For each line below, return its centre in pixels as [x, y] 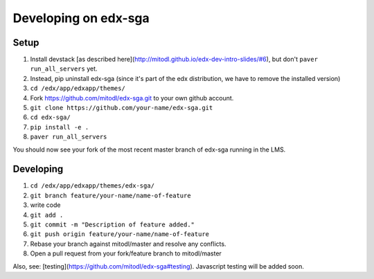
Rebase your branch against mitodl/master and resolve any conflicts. [128, 244]
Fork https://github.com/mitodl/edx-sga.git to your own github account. [132, 98]
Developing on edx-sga [81, 18]
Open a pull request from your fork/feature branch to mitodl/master [126, 253]
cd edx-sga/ [50, 117]
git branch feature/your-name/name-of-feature [110, 195]
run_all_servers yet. [64, 69]
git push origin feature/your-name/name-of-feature [120, 234]
